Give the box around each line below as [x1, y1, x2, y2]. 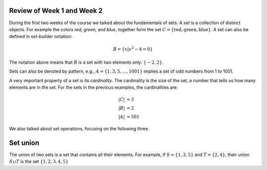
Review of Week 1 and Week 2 [9, 6, 103, 15]
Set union [9, 138, 40, 147]
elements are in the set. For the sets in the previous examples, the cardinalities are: [9, 85, 178, 90]
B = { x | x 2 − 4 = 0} [113, 45, 153, 52]
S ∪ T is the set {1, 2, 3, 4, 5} [9, 159, 69, 165]
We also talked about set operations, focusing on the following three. [9, 126, 149, 132]
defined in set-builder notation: [9, 34, 73, 40]
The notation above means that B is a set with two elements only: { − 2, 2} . [9, 59, 164, 65]
